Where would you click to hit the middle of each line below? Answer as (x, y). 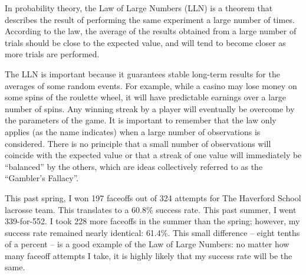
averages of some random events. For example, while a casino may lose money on (151, 85)
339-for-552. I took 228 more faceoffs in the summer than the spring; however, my (152, 221)
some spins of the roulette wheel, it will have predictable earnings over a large (145, 97)
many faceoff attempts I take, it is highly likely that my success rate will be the (149, 255)
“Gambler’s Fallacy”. (42, 178)
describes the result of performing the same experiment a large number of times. (150, 19)
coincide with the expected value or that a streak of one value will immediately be (153, 155)
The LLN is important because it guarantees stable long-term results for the (142, 73)
